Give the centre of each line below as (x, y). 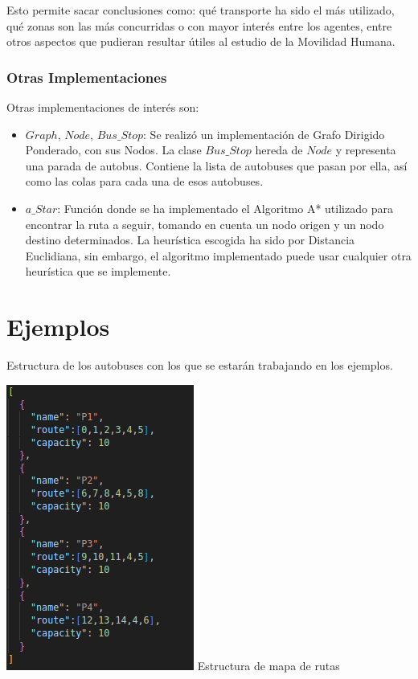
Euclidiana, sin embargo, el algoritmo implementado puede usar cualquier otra (218, 255)
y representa (366, 150)
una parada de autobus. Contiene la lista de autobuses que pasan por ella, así (216, 165)
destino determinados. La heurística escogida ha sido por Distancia (190, 240)
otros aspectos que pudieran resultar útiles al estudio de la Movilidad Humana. (201, 41)
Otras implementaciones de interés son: (103, 107)
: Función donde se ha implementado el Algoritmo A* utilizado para (225, 208)
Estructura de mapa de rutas (268, 665)
